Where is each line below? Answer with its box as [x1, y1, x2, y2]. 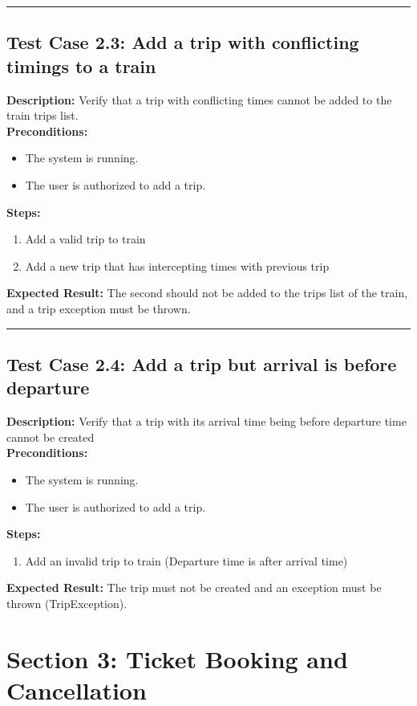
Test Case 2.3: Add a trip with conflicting [6, 30, 359, 55]
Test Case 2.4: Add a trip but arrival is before [6, 351, 397, 376]
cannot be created [6, 428, 95, 445]
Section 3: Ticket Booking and [6, 642, 348, 675]
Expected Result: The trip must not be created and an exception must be [6, 579, 382, 596]
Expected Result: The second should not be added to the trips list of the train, [6, 284, 408, 301]
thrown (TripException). [6, 594, 128, 611]
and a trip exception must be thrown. [6, 300, 191, 316]
